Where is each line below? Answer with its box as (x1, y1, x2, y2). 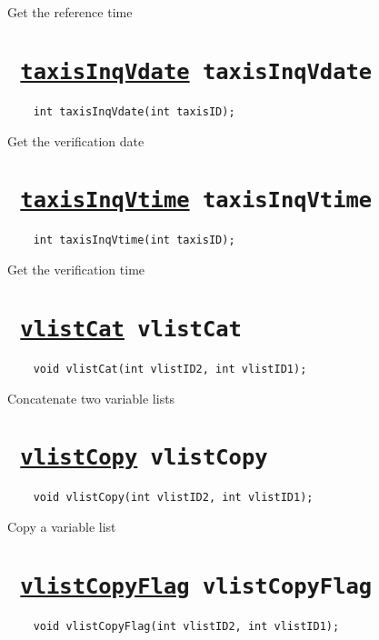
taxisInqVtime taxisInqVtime (20, 187, 373, 214)
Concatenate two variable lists (7, 388, 175, 407)
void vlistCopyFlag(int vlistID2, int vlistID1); (33, 619, 340, 633)
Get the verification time (7, 260, 145, 278)
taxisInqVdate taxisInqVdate (20, 58, 373, 85)
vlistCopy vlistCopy (20, 445, 268, 471)
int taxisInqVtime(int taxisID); (33, 234, 235, 247)
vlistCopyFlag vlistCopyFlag (20, 573, 373, 599)
